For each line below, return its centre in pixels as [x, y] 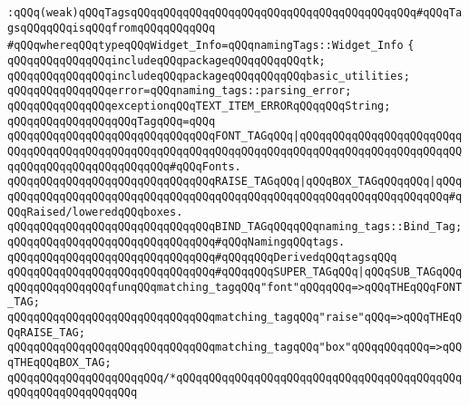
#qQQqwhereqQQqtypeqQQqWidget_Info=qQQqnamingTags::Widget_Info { [211, 46]
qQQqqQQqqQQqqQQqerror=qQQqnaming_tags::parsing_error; [180, 91]
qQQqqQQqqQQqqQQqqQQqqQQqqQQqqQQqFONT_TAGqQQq [150, 136]
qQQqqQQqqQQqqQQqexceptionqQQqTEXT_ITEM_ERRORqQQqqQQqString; [199, 106]
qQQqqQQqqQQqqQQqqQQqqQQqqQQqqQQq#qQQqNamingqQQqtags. [176, 242]
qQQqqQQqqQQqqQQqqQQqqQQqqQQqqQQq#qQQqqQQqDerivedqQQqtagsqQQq [202, 257]
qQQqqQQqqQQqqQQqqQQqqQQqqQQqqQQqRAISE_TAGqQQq [154, 182]
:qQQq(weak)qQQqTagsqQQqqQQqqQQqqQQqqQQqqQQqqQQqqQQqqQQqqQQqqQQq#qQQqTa [235, 13]
